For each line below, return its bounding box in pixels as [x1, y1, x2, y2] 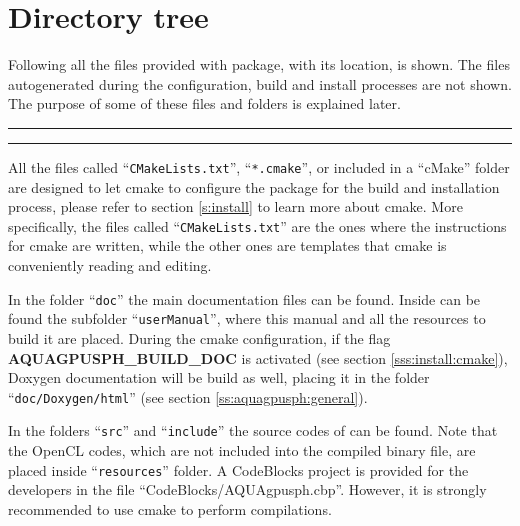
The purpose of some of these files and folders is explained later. [8, 93, 401, 114]
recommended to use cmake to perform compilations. [8, 498, 332, 519]
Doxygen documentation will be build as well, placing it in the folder [8, 367, 430, 388]
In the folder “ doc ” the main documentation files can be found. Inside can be [8, 288, 481, 309]
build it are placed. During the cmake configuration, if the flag [8, 327, 391, 348]
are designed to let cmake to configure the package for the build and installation [8, 176, 500, 197]
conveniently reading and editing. [8, 255, 212, 275]
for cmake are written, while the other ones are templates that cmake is [8, 235, 447, 256]
